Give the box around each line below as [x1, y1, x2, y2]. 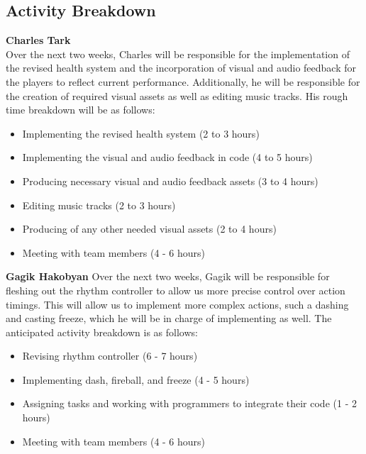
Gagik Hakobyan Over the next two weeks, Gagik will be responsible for [6, 269, 330, 284]
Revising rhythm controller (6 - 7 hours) [22, 348, 198, 363]
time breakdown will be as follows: [6, 102, 155, 117]
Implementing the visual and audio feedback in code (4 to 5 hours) [22, 150, 313, 165]
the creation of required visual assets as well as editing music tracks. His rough [6, 88, 348, 103]
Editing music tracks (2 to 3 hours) [22, 197, 176, 212]
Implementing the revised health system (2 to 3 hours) [22, 126, 260, 140]
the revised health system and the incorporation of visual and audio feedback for [6, 60, 357, 75]
